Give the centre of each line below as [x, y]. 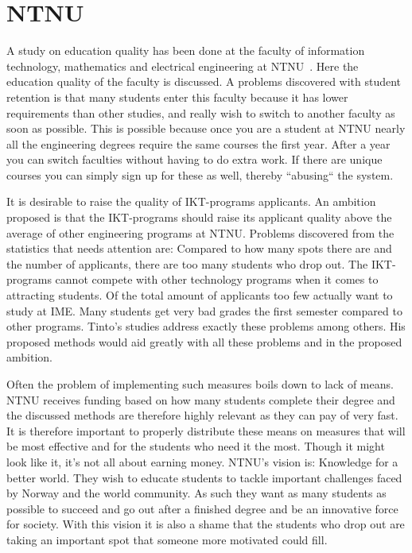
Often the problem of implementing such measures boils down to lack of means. [200, 384]
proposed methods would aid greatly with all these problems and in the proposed [204, 341]
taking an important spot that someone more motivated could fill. [167, 539]
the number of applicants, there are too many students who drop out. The [187, 263]
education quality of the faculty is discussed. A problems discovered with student [204, 81]
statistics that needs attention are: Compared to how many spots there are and [199, 248]
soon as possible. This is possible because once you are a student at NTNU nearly [206, 128]
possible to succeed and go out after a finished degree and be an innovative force [202, 508]
